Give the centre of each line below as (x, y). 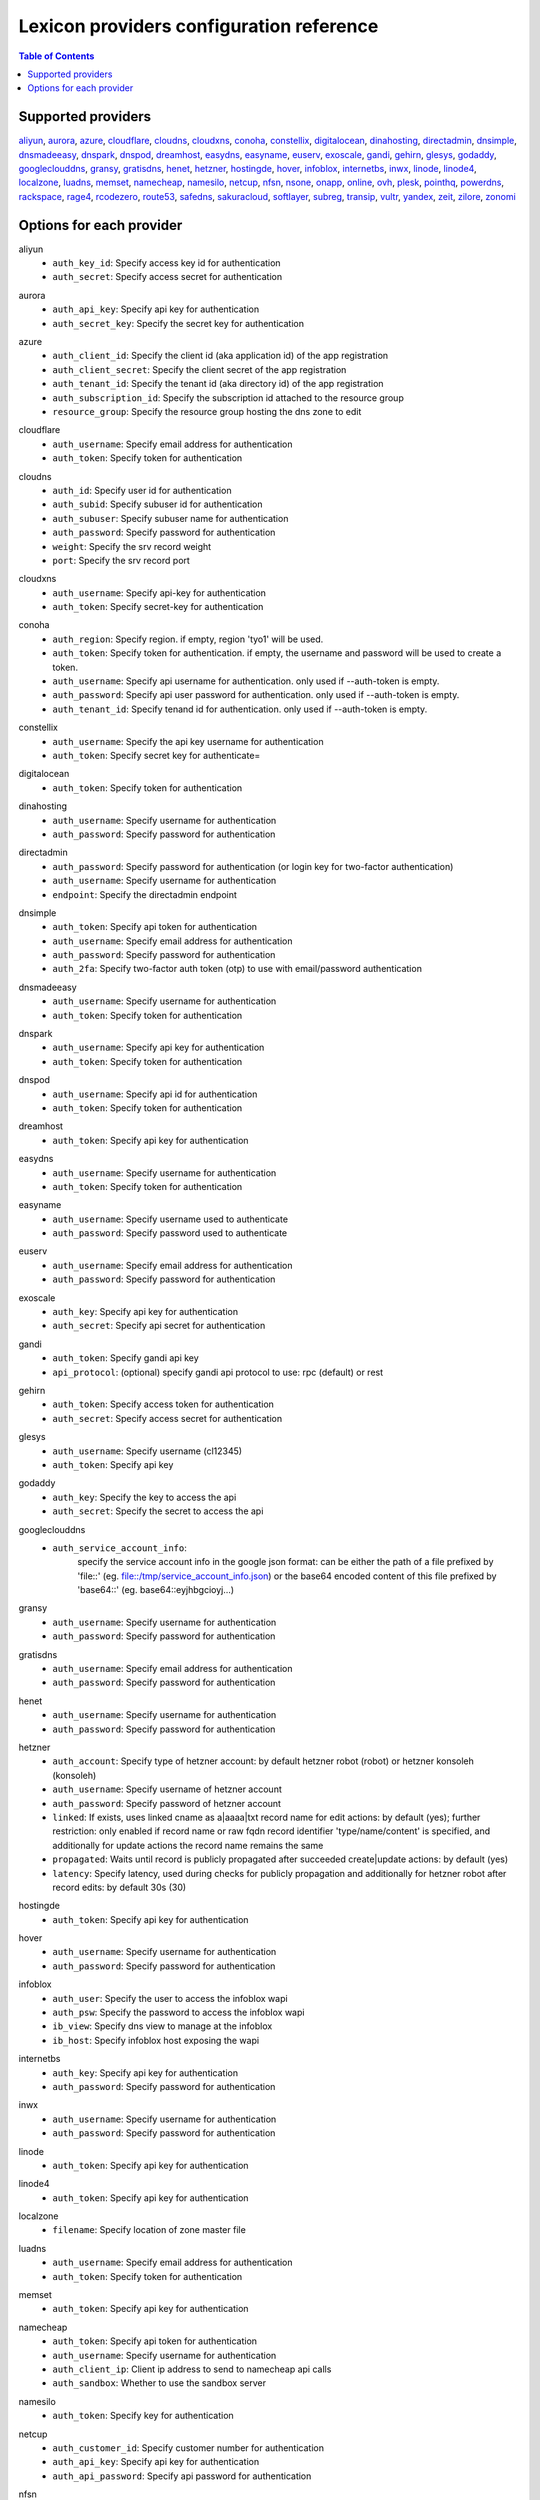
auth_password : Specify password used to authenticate (170, 1233)
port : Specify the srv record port (121, 560)
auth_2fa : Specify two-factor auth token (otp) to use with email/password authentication (237, 969)
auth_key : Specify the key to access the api (144, 1497)
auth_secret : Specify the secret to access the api (158, 1511)
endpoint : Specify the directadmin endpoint (144, 894)
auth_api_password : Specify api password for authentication (182, 2476)
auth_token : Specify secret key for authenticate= (156, 755)
